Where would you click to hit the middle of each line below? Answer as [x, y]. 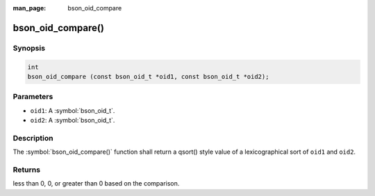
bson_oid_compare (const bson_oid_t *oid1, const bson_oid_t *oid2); [148, 77]
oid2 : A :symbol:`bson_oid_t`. [73, 121]
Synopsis [29, 48]
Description [33, 138]
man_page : [30, 8]
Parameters [33, 97]
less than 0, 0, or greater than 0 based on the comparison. [96, 184]
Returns [27, 170]
